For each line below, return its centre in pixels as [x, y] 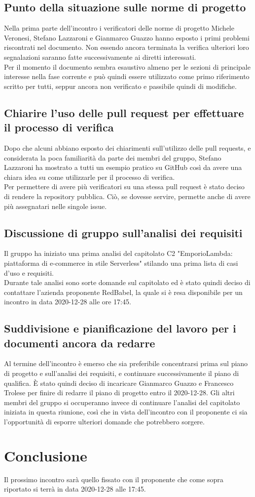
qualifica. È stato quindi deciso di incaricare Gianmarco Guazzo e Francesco [119, 383]
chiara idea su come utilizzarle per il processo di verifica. [90, 177]
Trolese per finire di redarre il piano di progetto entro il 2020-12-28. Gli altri [119, 393]
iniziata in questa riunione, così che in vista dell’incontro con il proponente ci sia [126, 412]
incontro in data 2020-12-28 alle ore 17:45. [68, 302]
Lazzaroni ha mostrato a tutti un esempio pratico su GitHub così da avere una [123, 167]
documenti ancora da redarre [80, 343]
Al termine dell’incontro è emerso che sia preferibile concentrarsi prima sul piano [126, 363]
